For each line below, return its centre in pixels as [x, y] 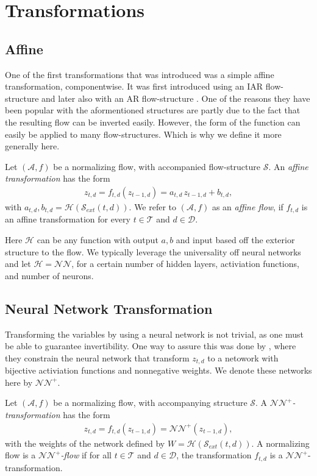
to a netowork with [243, 357]
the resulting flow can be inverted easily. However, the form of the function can [153, 122]
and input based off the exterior [235, 240]
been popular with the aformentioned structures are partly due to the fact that [153, 110]
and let [18, 264]
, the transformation [214, 455]
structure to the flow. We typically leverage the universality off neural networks [153, 251]
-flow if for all [86, 455]
